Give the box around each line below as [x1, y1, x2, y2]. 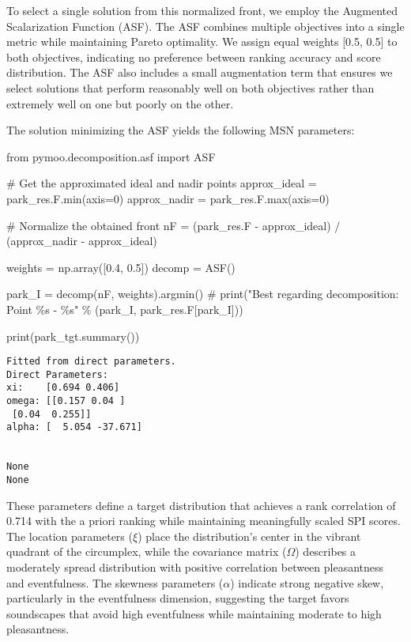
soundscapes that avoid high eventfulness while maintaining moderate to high [6, 605, 382, 621]
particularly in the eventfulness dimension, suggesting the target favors [6, 590, 349, 606]
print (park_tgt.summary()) [6, 327, 140, 344]
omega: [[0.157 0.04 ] [6, 395, 126, 407]
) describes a [295, 543, 356, 560]
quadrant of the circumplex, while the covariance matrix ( [6, 543, 287, 560]
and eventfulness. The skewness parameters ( [6, 574, 224, 591]
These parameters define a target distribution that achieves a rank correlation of [6, 497, 396, 513]
